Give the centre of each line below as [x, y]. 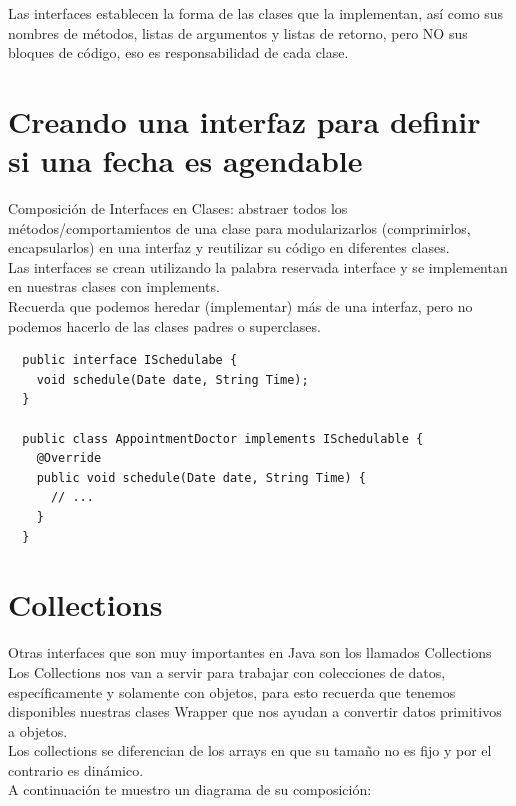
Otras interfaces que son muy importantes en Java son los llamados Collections [250, 652]
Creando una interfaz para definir [244, 120]
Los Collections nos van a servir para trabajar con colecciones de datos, [227, 671]
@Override [69, 458]
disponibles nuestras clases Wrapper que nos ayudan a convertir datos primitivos [255, 711]
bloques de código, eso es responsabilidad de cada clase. [178, 52]
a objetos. [38, 730]
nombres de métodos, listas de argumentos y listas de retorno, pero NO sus [238, 32]
